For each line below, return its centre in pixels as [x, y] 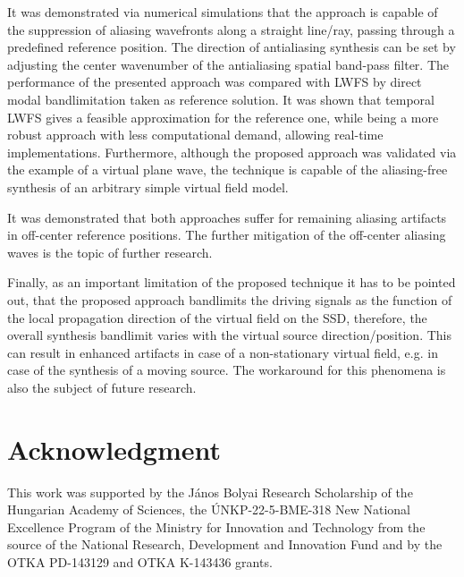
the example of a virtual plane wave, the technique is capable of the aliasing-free [228, 170]
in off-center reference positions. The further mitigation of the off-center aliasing [227, 235]
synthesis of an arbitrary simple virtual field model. [148, 187]
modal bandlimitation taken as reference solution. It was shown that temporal [221, 99]
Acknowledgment [114, 449]
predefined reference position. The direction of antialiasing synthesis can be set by [232, 47]
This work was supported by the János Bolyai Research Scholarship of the [210, 492]
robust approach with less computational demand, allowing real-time [195, 135]
